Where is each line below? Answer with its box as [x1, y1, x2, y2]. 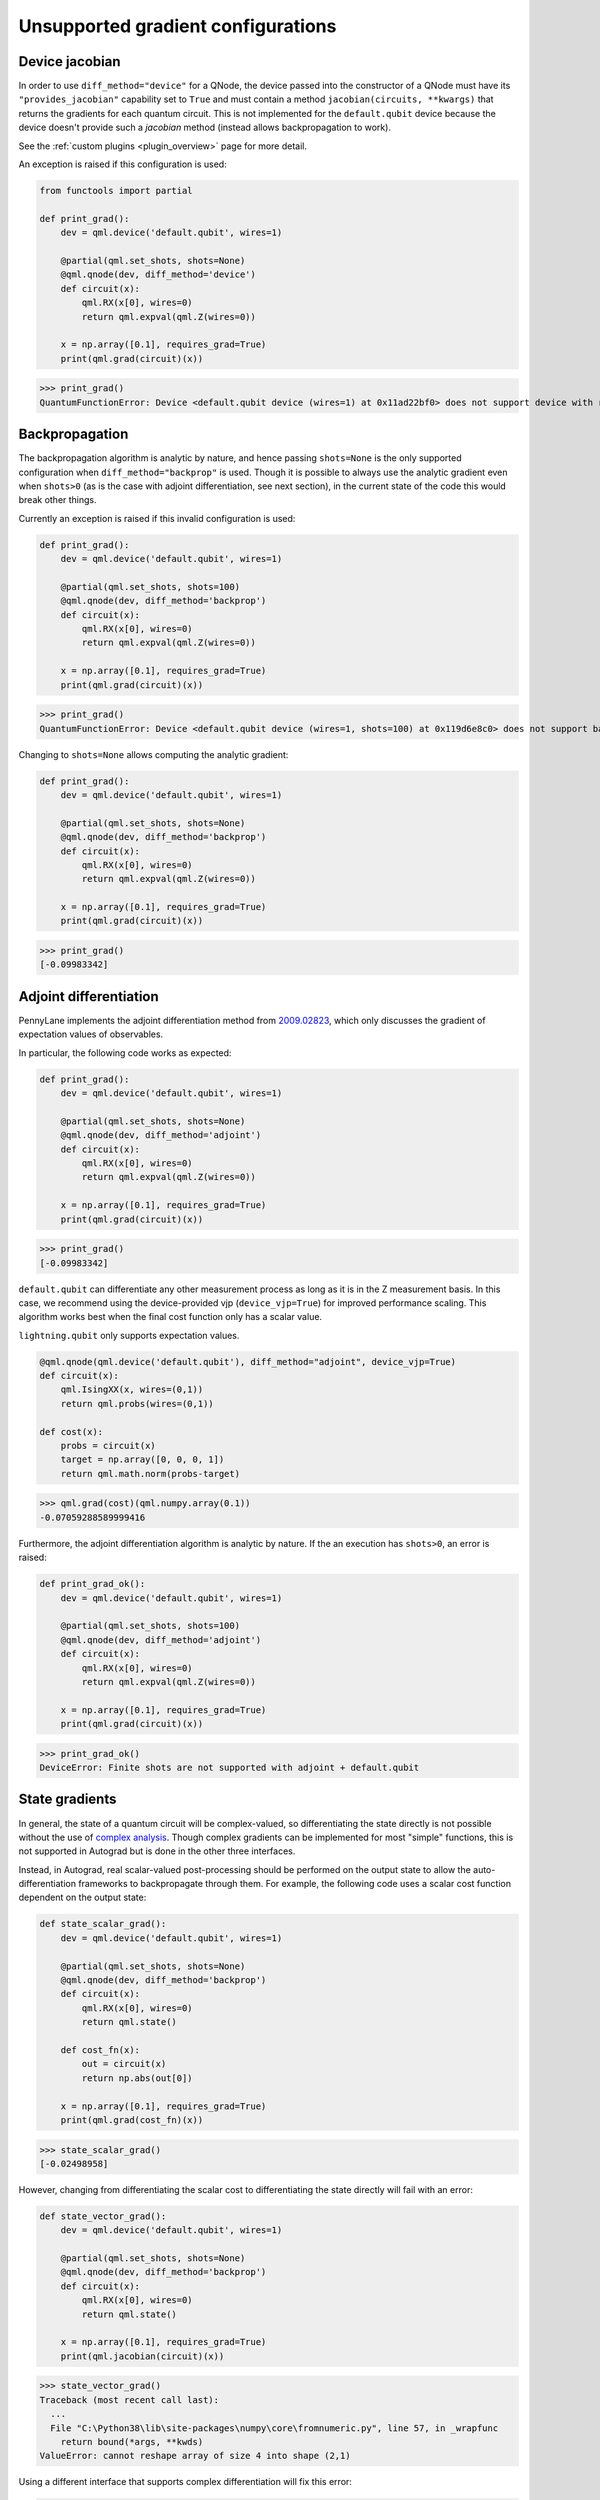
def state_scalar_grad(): [39, 1918, 167, 1930]
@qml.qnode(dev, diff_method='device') [60, 269, 257, 280]
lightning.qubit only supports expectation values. [18, 1329, 240, 1341]
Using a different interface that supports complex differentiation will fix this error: [18, 2476, 352, 2488]
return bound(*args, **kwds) [60, 2436, 204, 2447]
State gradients [18, 1791, 117, 1808]
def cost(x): [39, 1426, 104, 1437]
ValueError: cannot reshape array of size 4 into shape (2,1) [39, 2450, 351, 2462]
